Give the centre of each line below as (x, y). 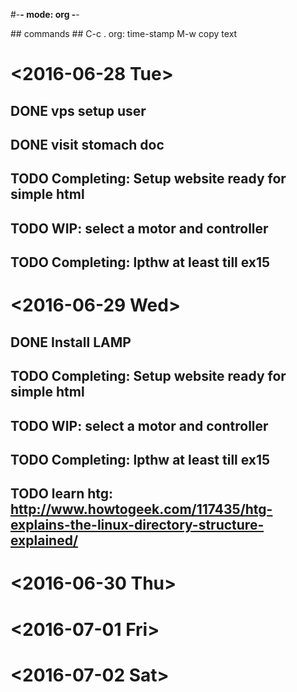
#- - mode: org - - (45, 14)
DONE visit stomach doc (87, 144)
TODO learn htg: (62, 494)
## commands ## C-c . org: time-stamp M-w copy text (124, 33)
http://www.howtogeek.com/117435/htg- (141, 509)
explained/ (44, 540)
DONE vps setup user (78, 110)
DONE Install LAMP (71, 342)
